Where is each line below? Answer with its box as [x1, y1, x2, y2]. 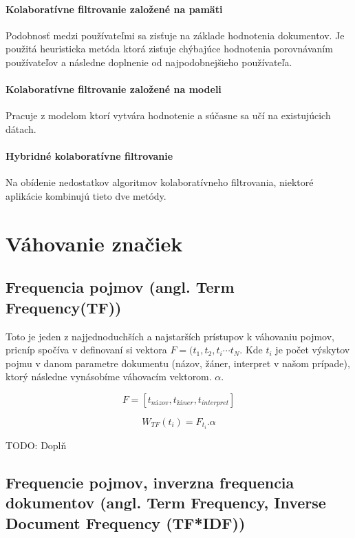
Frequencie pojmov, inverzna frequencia [6, 471, 294, 493]
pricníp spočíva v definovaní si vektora [6, 342, 167, 357]
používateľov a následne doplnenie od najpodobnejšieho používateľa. [6, 54, 292, 69]
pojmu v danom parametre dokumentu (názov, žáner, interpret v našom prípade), [6, 355, 350, 370]
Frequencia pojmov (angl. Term [6, 276, 235, 298]
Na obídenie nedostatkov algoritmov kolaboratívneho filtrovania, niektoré [6, 175, 314, 189]
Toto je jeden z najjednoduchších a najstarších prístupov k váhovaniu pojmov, [6, 329, 334, 343]
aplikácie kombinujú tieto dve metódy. [6, 188, 166, 203]
